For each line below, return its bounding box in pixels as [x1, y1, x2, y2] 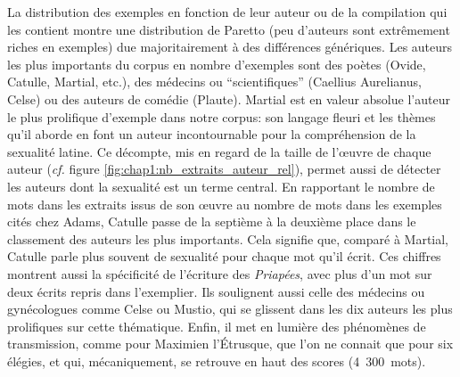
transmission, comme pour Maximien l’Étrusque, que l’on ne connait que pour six [7, 334, 454, 353]
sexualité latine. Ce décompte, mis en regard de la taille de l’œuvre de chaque [7, 142, 431, 160]
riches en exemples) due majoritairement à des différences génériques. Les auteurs [7, 37, 453, 56]
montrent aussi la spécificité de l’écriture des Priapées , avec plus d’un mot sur [7, 264, 432, 283]
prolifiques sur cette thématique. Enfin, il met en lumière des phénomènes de [7, 316, 426, 335]
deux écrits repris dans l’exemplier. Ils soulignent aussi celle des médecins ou [7, 282, 425, 300]
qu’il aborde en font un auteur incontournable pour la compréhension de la [7, 125, 416, 143]
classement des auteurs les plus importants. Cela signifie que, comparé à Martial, [7, 229, 449, 248]
